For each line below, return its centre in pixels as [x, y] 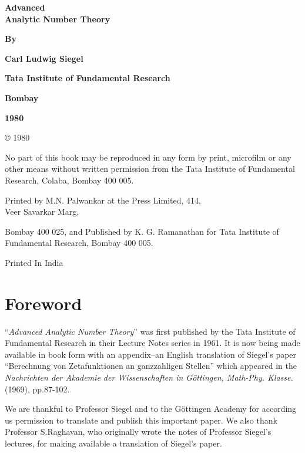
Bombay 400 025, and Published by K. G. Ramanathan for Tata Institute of [142, 231]
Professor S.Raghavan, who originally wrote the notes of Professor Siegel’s [138, 432]
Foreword [43, 303]
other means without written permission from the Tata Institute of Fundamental [150, 169]
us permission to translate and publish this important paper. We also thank [141, 420]
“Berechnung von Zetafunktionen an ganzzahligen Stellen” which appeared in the [151, 366]
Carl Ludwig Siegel [44, 58]
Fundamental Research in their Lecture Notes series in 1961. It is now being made [152, 343]
